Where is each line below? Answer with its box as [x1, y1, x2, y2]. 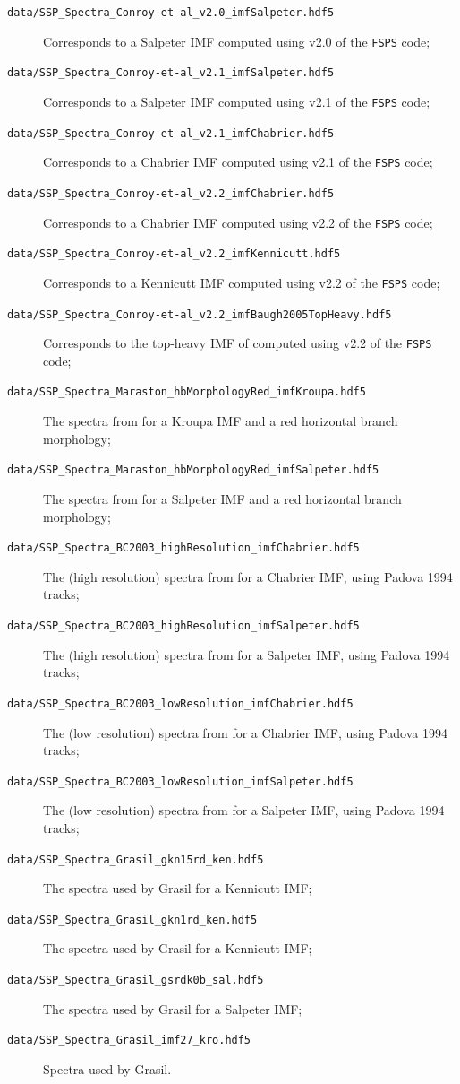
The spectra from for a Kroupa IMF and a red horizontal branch [43, 412, 398, 430]
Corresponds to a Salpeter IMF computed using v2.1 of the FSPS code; [43, 91, 430, 110]
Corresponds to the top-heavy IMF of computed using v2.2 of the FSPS [43, 334, 432, 352]
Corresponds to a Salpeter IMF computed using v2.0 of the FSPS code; [43, 31, 430, 50]
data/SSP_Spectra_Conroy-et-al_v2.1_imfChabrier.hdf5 [7, 126, 335, 140]
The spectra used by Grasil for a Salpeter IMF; [43, 999, 302, 1018]
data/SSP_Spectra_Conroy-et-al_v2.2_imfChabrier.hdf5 [7, 186, 335, 200]
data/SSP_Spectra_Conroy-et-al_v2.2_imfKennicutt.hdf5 [7, 247, 341, 261]
